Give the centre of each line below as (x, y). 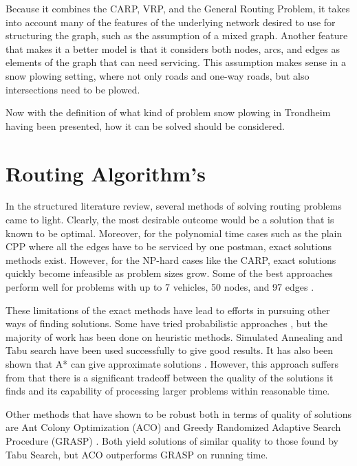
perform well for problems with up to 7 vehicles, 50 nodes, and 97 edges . (160, 287)
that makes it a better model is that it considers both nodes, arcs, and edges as (173, 48)
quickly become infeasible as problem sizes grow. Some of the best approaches (169, 273)
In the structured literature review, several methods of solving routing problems (174, 206)
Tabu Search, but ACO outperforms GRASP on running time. (137, 454)
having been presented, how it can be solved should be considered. (145, 125)
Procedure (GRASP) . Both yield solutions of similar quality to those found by (172, 440)
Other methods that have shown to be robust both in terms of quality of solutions (179, 413)
